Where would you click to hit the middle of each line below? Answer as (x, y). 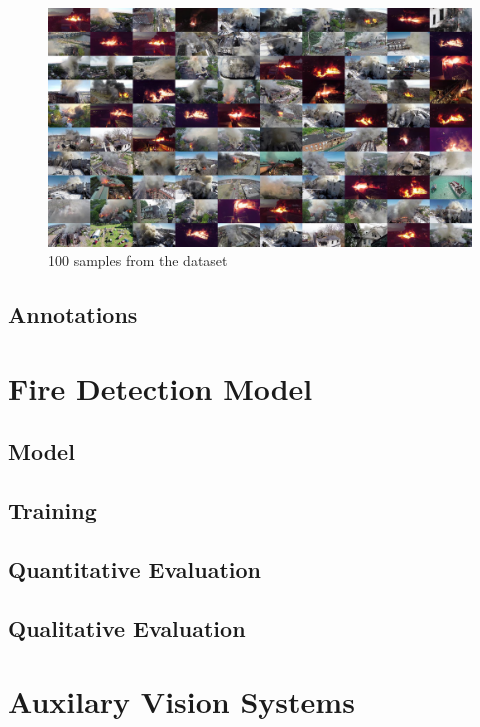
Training (52, 510)
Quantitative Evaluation (134, 568)
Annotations (73, 314)
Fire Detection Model (160, 387)
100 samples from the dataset (138, 260)
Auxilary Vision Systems (181, 701)
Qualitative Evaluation (127, 627)
